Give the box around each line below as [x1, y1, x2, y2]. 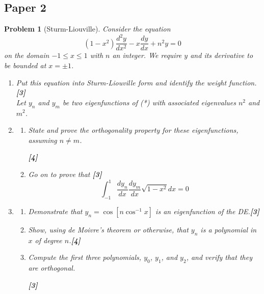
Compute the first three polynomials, [28, 252, 142, 262]
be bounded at [4, 60, 46, 70]
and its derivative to [190, 50, 253, 61]
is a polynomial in [200, 224, 257, 234]
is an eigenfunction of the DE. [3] [155, 205, 260, 216]
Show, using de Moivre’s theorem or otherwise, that [28, 224, 189, 234]
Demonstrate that [28, 205, 83, 216]
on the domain [4, 50, 49, 61]
